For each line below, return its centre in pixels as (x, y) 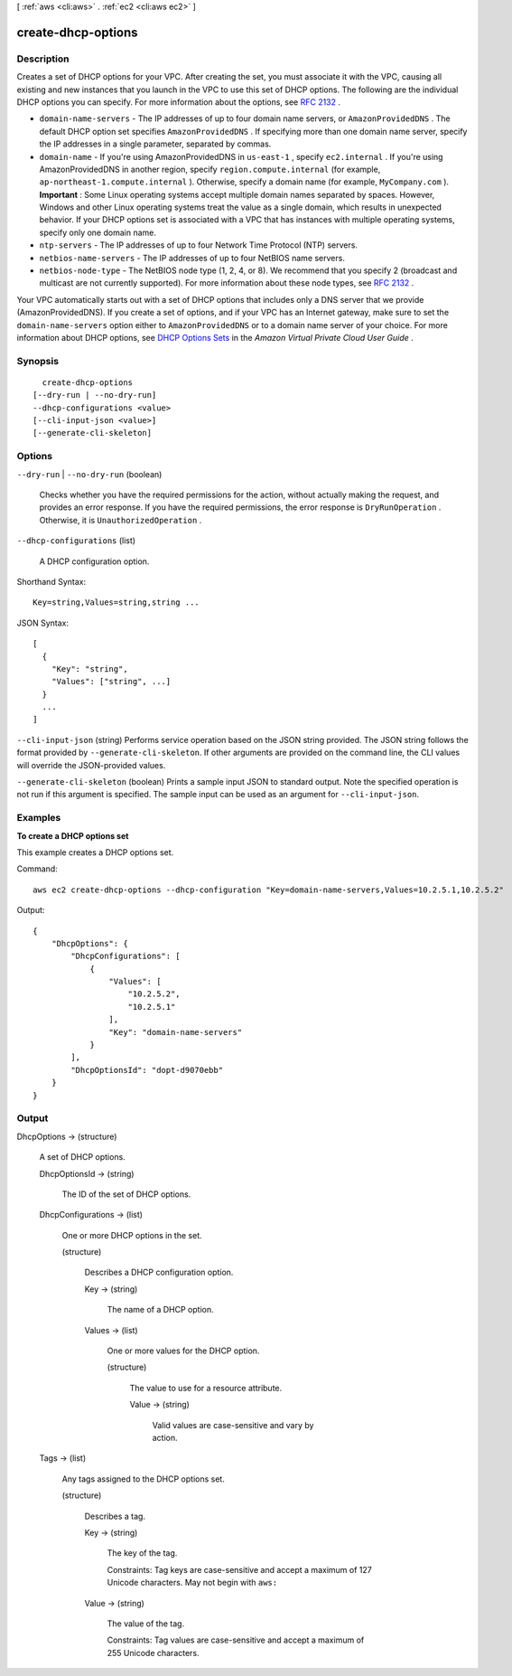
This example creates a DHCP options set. (95, 852)
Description (43, 59)
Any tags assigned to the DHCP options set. (143, 1479)
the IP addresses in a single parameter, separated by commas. (155, 144)
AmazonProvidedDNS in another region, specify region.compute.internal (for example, (210, 169)
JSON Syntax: (43, 623)
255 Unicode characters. (153, 1652)
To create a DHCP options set (73, 835)
